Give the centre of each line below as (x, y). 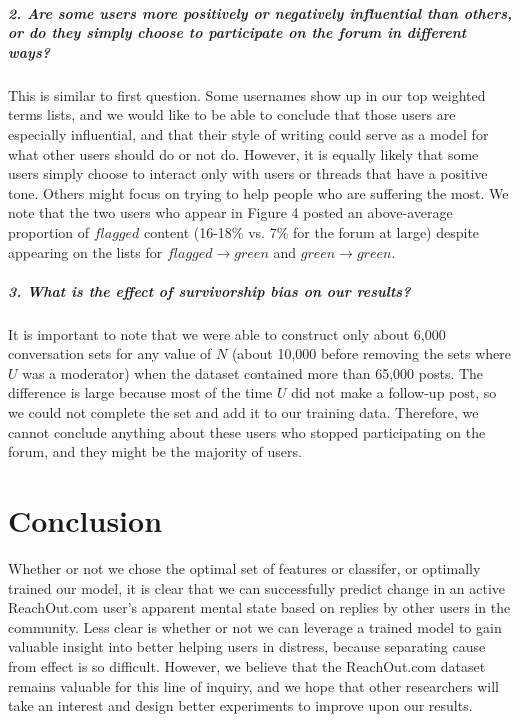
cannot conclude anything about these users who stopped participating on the (247, 431)
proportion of (49, 231)
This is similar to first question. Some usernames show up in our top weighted (247, 94)
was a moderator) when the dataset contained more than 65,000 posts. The (253, 372)
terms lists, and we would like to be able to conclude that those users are (232, 114)
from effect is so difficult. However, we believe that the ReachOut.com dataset (247, 665)
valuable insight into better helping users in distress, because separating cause (247, 646)
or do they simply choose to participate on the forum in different (237, 32)
